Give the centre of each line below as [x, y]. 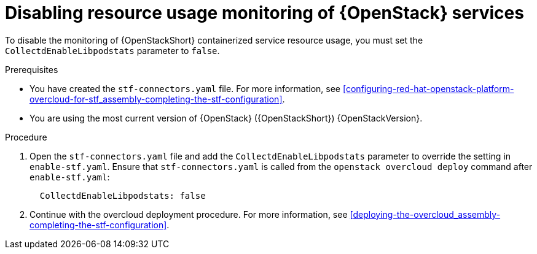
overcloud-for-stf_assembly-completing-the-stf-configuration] [156, 99]
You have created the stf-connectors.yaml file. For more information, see [185, 88]
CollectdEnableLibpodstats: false [123, 195]
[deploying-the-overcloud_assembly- [425, 214]
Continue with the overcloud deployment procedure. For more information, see [189, 214]
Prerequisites [32, 69]
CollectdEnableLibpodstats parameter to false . [112, 50]
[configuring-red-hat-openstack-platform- [428, 88]
